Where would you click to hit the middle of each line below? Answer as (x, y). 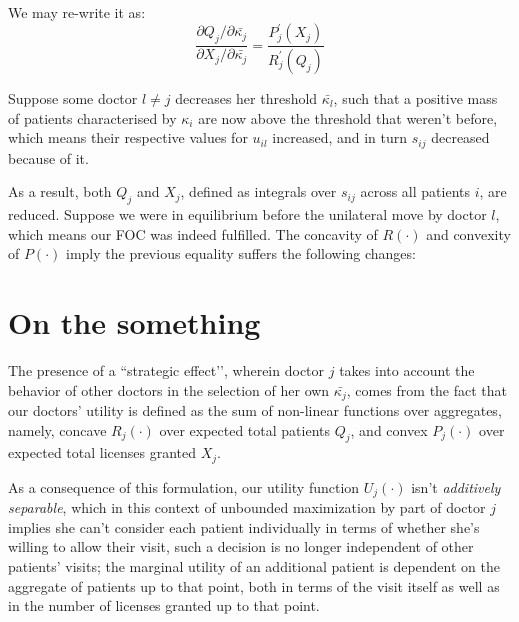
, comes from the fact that (427, 389)
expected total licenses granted (102, 452)
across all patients (415, 191)
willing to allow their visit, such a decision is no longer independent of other (241, 546)
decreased (460, 137)
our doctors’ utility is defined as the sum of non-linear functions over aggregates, (255, 409)
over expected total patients (244, 429)
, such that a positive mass (415, 97)
